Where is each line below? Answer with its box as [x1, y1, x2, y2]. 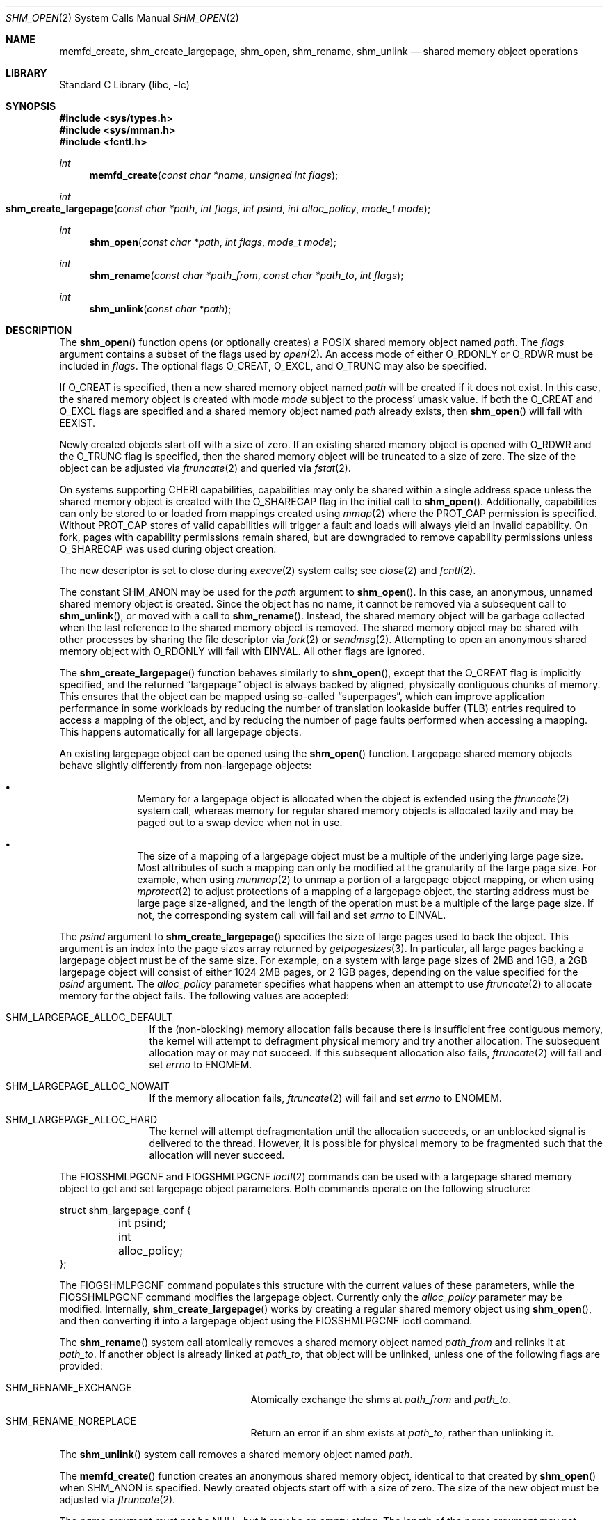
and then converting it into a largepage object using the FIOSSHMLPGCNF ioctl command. [59, 1315, 473, 1327]
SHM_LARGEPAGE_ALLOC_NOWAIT [6, 1080, 170, 1092]
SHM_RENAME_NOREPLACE [6, 1415, 136, 1427]
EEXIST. [59, 417, 96, 429]
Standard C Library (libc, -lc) [59, 79, 190, 90]
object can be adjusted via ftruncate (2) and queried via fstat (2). [59, 462, 351, 474]
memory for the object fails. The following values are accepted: [59, 990, 349, 1002]
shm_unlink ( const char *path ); [89, 303, 232, 315]
